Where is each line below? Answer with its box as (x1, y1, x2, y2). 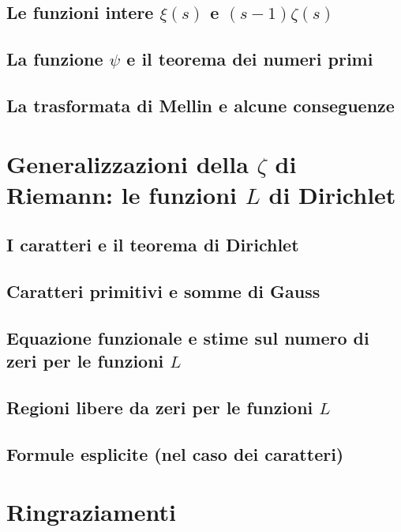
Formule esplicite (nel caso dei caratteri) (6, 441, 344, 466)
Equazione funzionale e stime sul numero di (6, 325, 369, 349)
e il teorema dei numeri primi (126, 47, 373, 71)
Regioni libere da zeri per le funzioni (6, 395, 313, 420)
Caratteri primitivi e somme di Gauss (6, 279, 320, 304)
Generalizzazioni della (6, 147, 249, 179)
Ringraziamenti (6, 496, 176, 528)
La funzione (6, 47, 103, 71)
